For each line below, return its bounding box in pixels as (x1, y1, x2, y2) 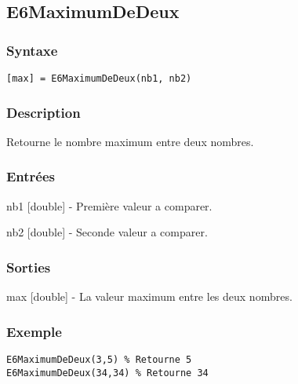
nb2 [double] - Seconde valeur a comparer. (6, 224, 208, 240)
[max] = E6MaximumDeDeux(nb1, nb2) (6, 73, 192, 84)
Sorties (6, 257, 51, 276)
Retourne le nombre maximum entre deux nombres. (6, 133, 254, 149)
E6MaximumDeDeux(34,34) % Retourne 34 (6, 367, 209, 379)
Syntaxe (6, 40, 58, 60)
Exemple (6, 321, 62, 341)
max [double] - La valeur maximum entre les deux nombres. (6, 288, 293, 305)
